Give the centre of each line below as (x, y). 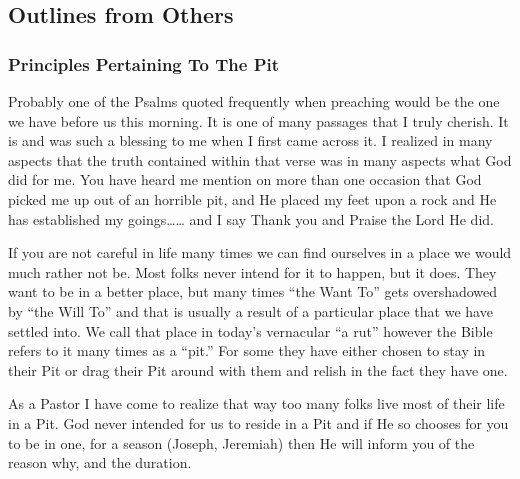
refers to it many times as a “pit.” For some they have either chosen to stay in (247, 350)
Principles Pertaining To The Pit (144, 63)
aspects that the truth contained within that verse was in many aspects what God (260, 159)
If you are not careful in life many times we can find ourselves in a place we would (260, 252)
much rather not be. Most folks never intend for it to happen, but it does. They (252, 271)
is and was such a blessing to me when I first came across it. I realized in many (250, 140)
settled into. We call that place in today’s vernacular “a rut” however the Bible (250, 330)
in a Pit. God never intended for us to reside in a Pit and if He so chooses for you (258, 422)
